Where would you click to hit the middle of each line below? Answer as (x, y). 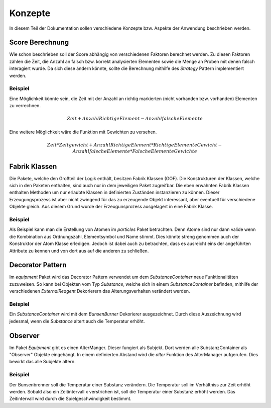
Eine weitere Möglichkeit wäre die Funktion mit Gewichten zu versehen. (83, 132)
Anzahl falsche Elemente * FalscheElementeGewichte (135, 151)
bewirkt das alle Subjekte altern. (42, 362)
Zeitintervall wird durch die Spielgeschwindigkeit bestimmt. (70, 399)
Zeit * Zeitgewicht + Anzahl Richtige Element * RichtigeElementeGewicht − (134, 145)
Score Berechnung (39, 43)
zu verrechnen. (25, 106)
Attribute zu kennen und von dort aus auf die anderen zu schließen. (79, 251)
